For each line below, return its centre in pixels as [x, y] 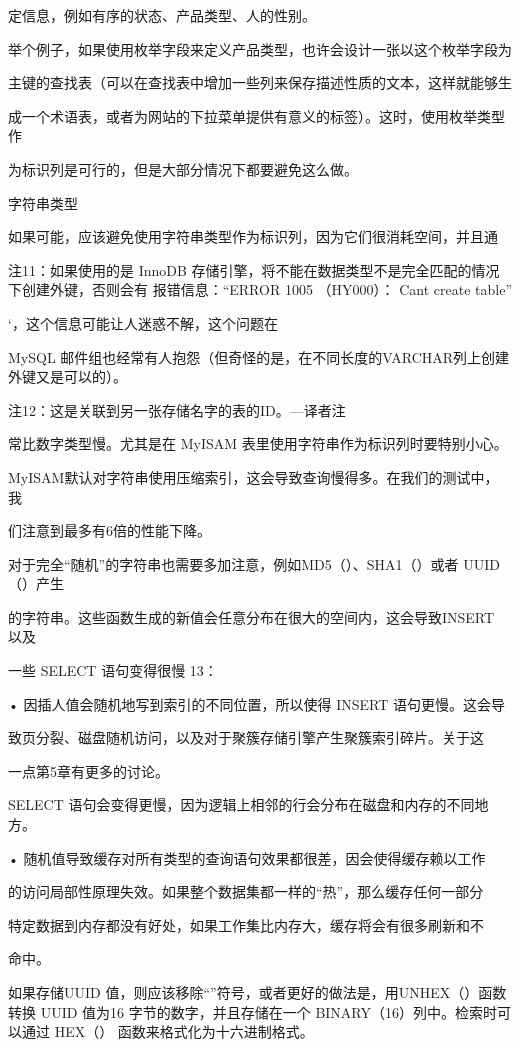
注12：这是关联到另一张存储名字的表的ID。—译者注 [177, 409]
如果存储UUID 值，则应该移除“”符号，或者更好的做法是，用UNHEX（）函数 [257, 992]
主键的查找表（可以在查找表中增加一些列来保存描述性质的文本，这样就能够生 [260, 82]
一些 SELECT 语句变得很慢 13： [113, 670]
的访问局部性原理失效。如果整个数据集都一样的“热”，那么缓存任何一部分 [246, 891]
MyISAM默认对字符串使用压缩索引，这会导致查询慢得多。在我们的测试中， [253, 476]
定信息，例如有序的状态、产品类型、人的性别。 [162, 15]
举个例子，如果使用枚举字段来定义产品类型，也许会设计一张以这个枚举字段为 [260, 48]
